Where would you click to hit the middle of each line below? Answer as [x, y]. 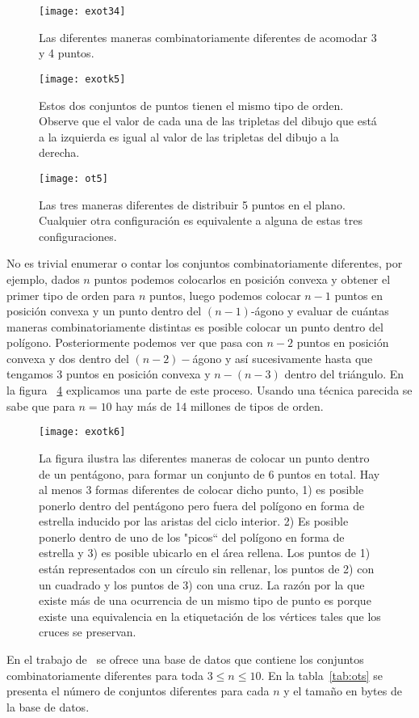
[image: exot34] [82, 11]
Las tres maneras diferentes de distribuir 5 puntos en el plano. [193, 204]
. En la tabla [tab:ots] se [322, 675]
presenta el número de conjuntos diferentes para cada [138, 691]
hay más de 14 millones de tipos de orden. [220, 405]
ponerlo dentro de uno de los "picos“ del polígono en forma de [192, 536]
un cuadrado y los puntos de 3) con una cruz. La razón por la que [202, 584]
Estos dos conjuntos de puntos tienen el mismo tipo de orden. [191, 105]
